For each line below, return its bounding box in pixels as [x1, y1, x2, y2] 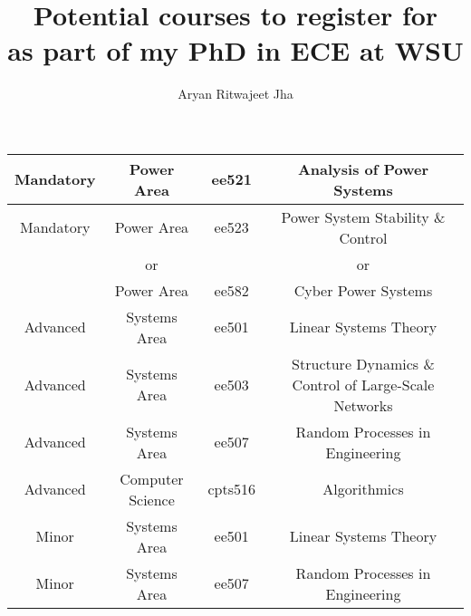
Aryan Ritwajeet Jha [178, 84, 293, 103]
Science [129, 488, 175, 510]
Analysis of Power [297, 158, 429, 179]
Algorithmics [322, 478, 404, 500]
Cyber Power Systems [293, 279, 433, 301]
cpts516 [207, 478, 255, 500]
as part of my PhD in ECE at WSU [7, 32, 464, 69]
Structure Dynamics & [292, 352, 435, 374]
